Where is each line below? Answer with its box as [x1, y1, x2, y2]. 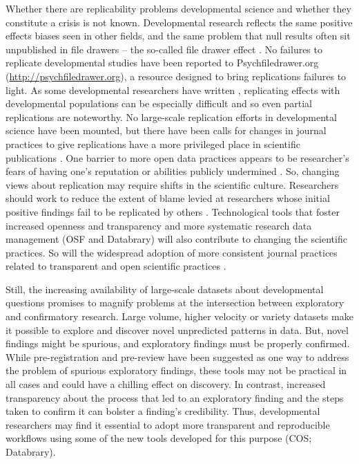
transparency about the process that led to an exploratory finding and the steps [6, 390, 344, 405]
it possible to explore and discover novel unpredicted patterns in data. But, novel [6, 322, 349, 337]
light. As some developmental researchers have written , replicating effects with [6, 82, 340, 97]
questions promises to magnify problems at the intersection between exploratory [6, 295, 345, 310]
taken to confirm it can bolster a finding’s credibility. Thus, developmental [6, 404, 320, 418]
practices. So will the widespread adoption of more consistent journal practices [6, 245, 338, 259]
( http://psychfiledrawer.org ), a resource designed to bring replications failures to [6, 68, 347, 83]
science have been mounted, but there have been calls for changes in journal [6, 123, 327, 138]
